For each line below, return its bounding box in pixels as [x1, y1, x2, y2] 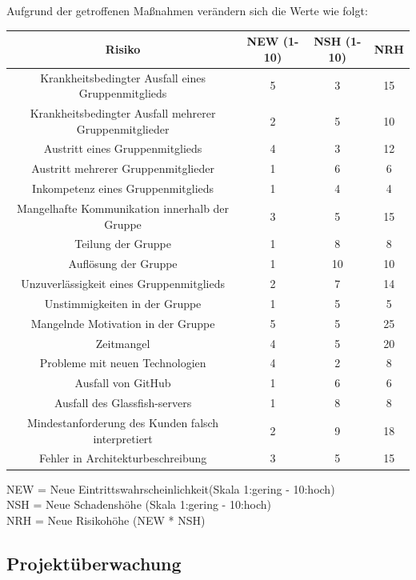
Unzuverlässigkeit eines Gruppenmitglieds [21, 275, 225, 292]
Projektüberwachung [6, 550, 182, 575]
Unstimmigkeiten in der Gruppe [44, 294, 202, 311]
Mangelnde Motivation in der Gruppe [30, 314, 215, 331]
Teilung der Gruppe [74, 235, 171, 252]
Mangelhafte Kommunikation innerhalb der [17, 199, 230, 216]
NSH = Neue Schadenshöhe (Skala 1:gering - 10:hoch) [6, 496, 272, 513]
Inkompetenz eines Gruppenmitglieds [32, 180, 214, 197]
